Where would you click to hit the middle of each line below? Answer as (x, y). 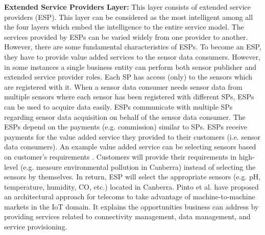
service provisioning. (36, 227)
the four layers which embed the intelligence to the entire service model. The (124, 27)
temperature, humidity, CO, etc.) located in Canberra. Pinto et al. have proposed (131, 186)
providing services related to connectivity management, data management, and (127, 216)
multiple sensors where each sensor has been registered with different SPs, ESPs (129, 97)
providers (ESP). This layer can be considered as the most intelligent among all (129, 17)
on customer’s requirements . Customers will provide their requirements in (120, 156)
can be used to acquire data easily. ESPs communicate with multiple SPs (118, 106)
